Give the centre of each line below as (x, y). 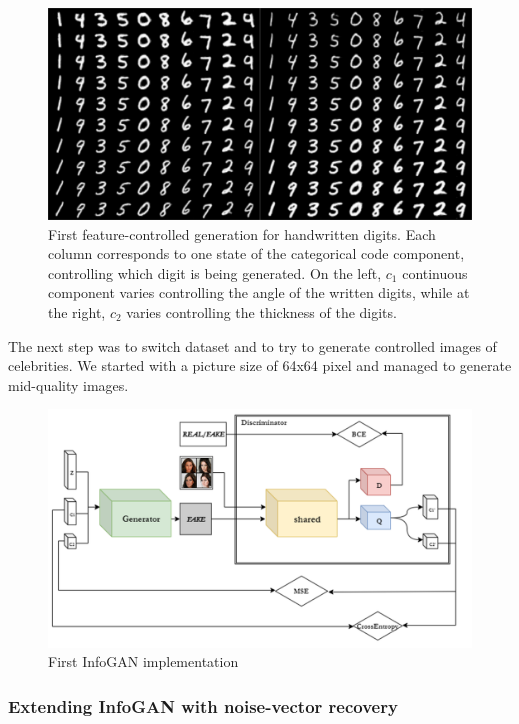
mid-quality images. (68, 384)
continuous (435, 272)
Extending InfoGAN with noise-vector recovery (203, 705)
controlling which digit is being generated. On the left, (215, 272)
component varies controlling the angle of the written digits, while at (259, 292)
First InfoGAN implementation (143, 661)
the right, (77, 311)
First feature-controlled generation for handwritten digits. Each (242, 233)
